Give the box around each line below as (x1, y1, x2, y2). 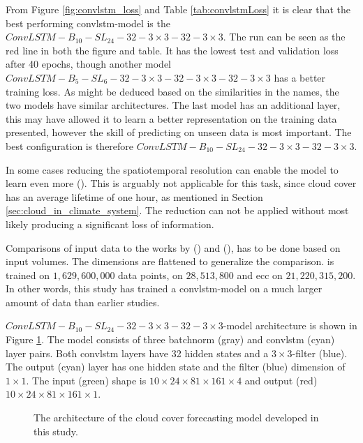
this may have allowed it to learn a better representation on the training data (6, 111, 337, 126)
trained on (6, 267, 50, 282)
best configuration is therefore (6, 138, 134, 153)
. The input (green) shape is (26, 373, 147, 387)
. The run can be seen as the (223, 29, 346, 44)
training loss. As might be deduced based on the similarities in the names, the (6, 84, 339, 98)
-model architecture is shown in (223, 318, 357, 333)
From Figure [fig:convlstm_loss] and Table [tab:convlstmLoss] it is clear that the (6, 2, 351, 16)
